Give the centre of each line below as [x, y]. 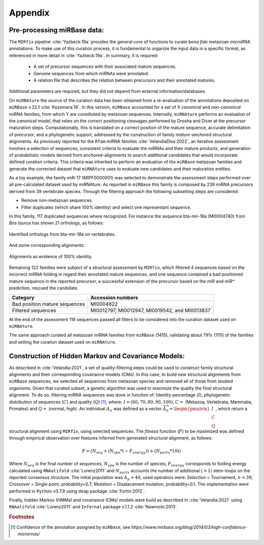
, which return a [232, 409]
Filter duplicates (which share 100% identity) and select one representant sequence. [106, 207]
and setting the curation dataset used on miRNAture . [63, 342]
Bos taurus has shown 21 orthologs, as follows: [56, 223]
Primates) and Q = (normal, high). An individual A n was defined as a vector [85, 409]
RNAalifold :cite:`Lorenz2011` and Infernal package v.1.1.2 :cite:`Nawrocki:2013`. [94, 507]
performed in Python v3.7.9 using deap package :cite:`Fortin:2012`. [77, 491]
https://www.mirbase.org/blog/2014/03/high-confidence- [189, 527]
